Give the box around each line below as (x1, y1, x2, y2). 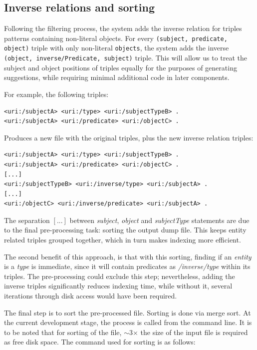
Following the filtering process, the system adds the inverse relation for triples (4, 23, 242, 33)
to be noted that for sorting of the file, (4, 326, 122, 337)
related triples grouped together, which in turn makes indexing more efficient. (4, 234, 241, 245)
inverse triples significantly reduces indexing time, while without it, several (4, 280, 233, 291)
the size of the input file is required (140, 326, 248, 337)
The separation (4, 214, 50, 225)
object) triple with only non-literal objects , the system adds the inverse (4, 42, 229, 53)
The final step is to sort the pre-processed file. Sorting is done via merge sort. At (4, 307, 251, 317)
